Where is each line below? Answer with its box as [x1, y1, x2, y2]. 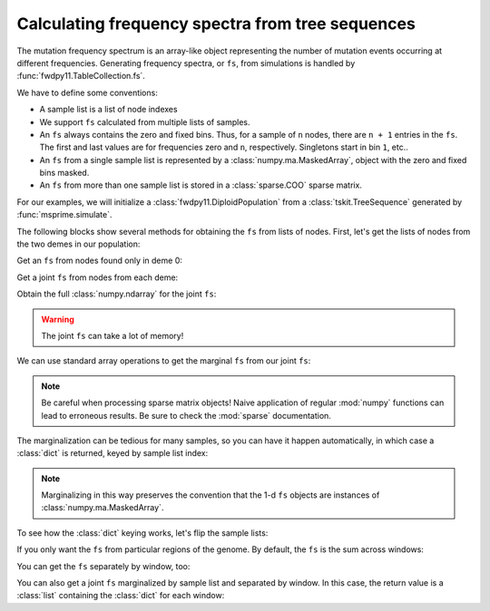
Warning [41, 314, 74, 325]
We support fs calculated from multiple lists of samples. [39, 116, 250, 127]
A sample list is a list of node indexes [39, 104, 178, 115]
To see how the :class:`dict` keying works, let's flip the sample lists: [16, 527, 269, 538]
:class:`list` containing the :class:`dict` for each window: [16, 590, 225, 601]
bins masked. [39, 168, 90, 179]
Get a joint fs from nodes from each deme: [16, 272, 179, 283]
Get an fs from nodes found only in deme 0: [16, 255, 183, 267]
